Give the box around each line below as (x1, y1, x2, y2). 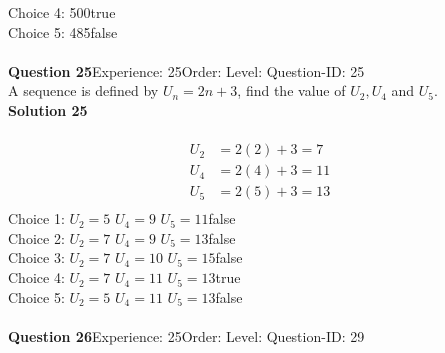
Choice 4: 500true (8, 2, 116, 22)
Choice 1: (8, 208, 65, 229)
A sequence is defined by (8, 80, 159, 101)
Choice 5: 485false (8, 21, 118, 42)
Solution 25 (8, 99, 88, 120)
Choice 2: (8, 227, 65, 248)
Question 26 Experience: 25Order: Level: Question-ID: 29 (8, 325, 365, 346)
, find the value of (237, 80, 346, 101)
